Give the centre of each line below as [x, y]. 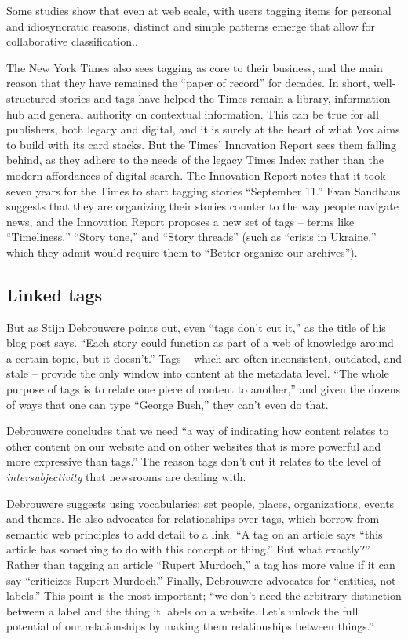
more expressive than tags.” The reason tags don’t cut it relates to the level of [194, 461]
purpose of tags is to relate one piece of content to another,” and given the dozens [204, 389]
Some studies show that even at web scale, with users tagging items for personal [199, 10]
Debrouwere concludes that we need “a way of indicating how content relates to [198, 431]
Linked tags [54, 294]
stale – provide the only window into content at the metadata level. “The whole [198, 373]
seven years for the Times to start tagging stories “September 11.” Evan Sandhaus [204, 190]
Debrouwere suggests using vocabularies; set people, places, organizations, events [200, 503]
